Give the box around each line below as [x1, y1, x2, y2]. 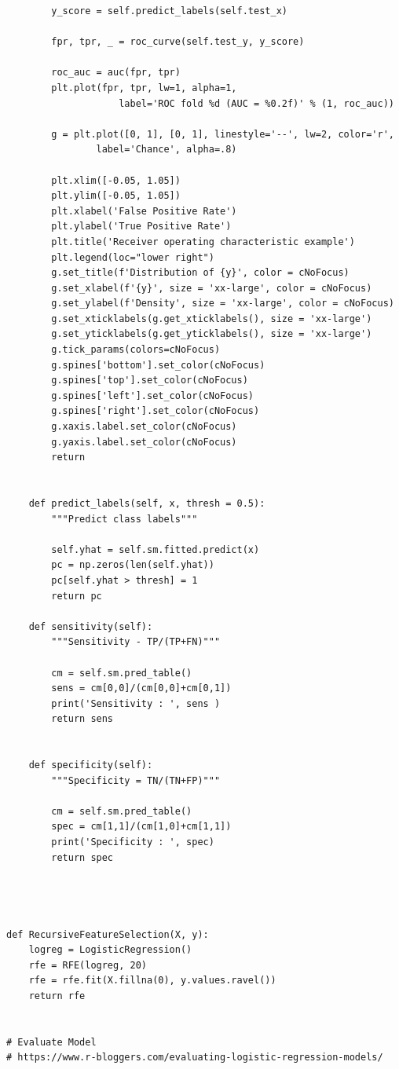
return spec [51, 851, 114, 863]
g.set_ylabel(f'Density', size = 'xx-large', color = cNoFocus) [51, 298, 394, 309]
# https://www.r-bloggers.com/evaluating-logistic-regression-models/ [6, 1052, 383, 1064]
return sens [51, 713, 114, 725]
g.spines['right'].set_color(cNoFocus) [51, 405, 260, 417]
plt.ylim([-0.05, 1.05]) [51, 190, 181, 202]
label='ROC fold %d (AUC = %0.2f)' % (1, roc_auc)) [119, 97, 394, 109]
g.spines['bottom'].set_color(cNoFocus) [51, 359, 265, 371]
